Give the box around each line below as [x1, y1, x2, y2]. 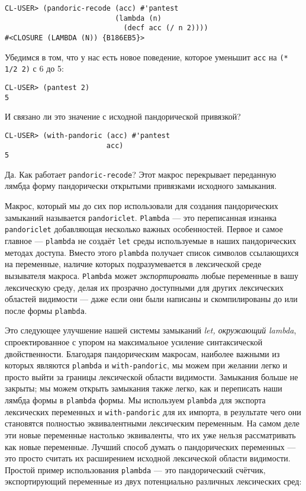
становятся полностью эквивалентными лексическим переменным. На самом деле [5, 417, 300, 429]
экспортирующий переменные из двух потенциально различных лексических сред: [5, 475, 302, 487]
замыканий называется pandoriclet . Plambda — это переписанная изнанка [5, 211, 277, 223]
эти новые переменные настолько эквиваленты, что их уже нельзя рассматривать [5, 428, 296, 441]
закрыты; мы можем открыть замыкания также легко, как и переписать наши [5, 382, 282, 394]
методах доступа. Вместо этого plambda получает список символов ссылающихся [5, 246, 299, 258]
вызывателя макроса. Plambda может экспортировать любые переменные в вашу [5, 269, 298, 281]
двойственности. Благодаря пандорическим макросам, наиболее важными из [5, 347, 280, 360]
